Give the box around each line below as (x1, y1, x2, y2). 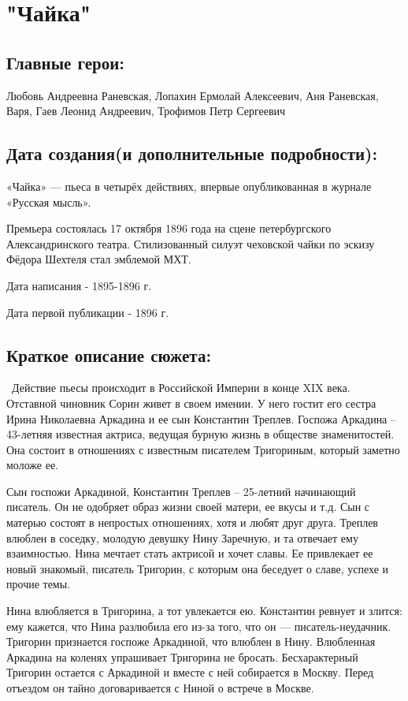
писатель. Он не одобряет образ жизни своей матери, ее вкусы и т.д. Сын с (6, 498, 370, 515)
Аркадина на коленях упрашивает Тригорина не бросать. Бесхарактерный (6, 648, 358, 665)
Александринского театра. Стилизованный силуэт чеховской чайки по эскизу (6, 235, 375, 252)
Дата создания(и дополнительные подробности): (6, 141, 378, 166)
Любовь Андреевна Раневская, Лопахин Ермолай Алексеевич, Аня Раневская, (6, 87, 379, 103)
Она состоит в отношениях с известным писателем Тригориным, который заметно (6, 441, 400, 457)
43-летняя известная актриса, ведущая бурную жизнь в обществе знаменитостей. (6, 426, 395, 442)
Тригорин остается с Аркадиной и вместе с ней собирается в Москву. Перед (6, 664, 374, 680)
